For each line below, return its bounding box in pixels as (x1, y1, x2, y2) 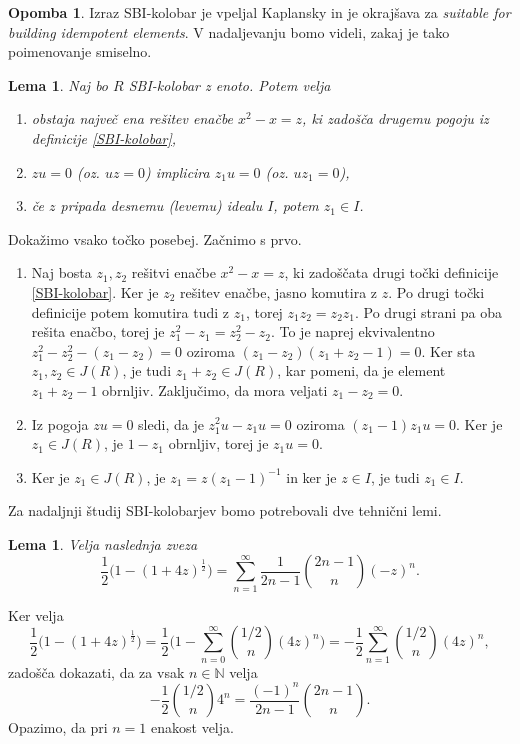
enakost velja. (151, 717, 234, 738)
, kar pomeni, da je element (277, 360, 446, 381)
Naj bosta (31, 262, 92, 283)
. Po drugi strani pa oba (355, 301, 503, 322)
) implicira (145, 161, 210, 182)
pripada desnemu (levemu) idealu (60, 195, 263, 216)
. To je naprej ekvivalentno (270, 321, 435, 342)
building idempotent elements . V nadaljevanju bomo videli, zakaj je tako (8, 21, 450, 42)
